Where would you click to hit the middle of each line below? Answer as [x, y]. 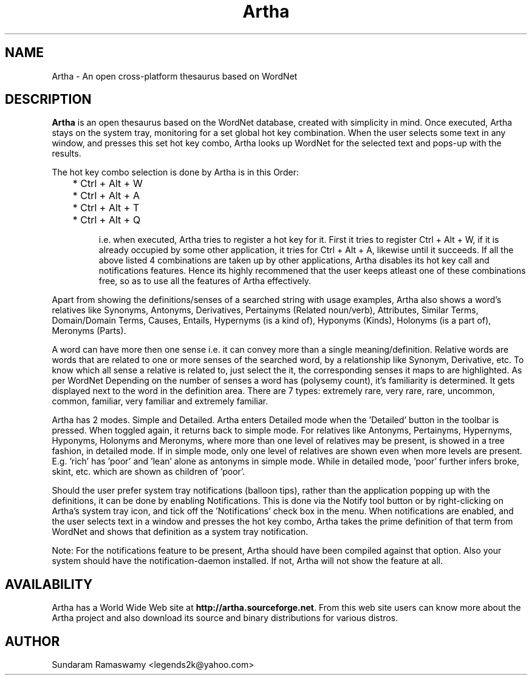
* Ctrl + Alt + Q [107, 220]
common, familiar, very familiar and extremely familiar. [160, 401]
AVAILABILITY [49, 584]
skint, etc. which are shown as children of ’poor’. [148, 472]
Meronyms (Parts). [89, 331]
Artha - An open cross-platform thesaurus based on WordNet [175, 76]
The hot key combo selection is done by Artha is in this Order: [175, 172]
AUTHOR [32, 641]
